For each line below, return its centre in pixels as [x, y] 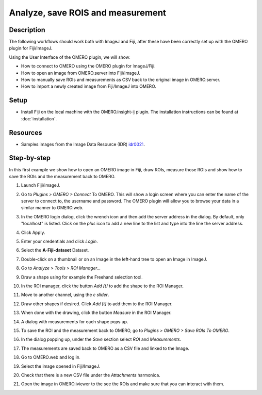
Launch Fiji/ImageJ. [41, 185]
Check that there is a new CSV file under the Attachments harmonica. [90, 375]
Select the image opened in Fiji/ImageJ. [61, 366]
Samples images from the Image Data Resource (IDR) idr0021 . [83, 144]
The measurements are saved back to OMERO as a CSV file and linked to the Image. [105, 348]
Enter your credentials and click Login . [59, 241]
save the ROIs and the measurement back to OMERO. [62, 176]
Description [27, 30]
